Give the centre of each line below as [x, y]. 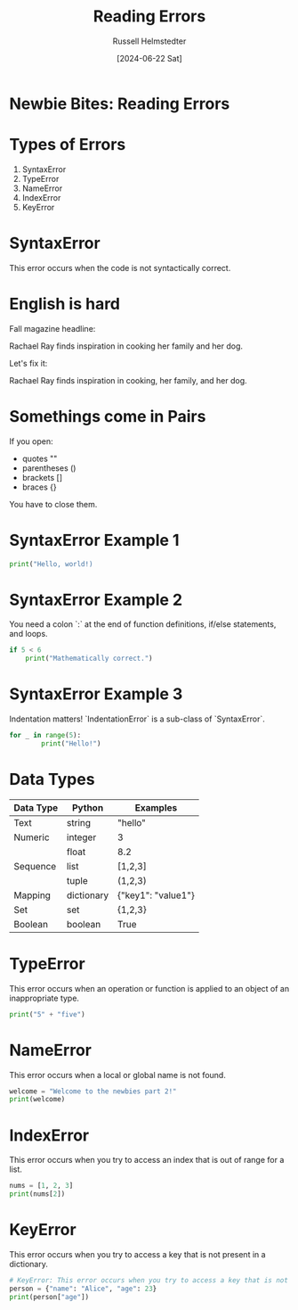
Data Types [52, 780]
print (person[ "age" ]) [49, 1297]
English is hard [65, 304]
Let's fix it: [28, 363]
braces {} [39, 487]
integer [81, 837]
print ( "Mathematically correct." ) [89, 659]
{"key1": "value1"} [156, 895]
